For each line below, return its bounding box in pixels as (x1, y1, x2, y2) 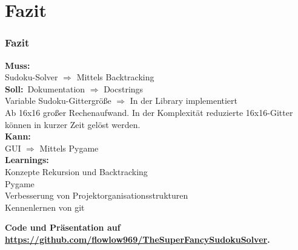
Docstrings (104, 82, 144, 95)
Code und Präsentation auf (5, 221, 121, 234)
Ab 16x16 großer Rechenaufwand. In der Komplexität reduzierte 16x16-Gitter (5, 106, 293, 118)
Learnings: (5, 153, 49, 166)
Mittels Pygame (39, 141, 99, 154)
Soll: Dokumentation (5, 82, 85, 95)
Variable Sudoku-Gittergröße (5, 94, 111, 107)
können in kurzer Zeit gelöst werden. (5, 118, 141, 130)
